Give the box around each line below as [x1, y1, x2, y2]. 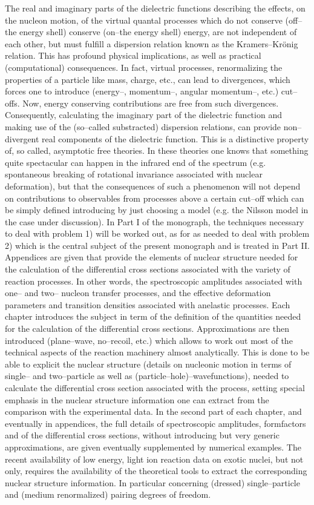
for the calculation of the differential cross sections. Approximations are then [5, 322, 289, 335]
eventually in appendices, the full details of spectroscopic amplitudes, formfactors [5, 417, 306, 429]
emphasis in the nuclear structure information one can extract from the [5, 393, 269, 406]
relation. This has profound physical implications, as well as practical [5, 49, 261, 62]
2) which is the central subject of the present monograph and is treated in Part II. [5, 239, 310, 251]
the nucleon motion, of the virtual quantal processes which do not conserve [5, 13, 283, 26]
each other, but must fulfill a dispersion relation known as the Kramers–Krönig [5, 37, 298, 50]
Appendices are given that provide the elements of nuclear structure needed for [5, 251, 298, 263]
